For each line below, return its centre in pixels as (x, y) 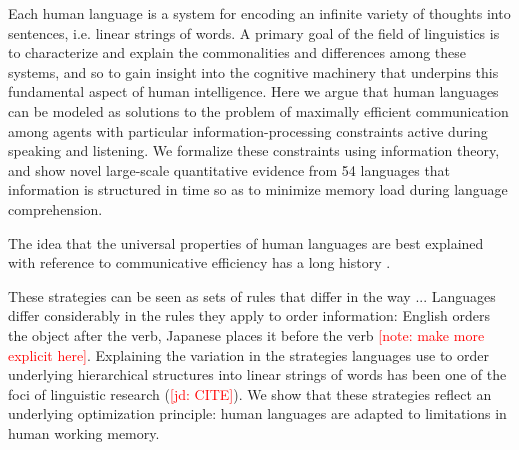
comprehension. (55, 208)
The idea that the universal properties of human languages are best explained (246, 242)
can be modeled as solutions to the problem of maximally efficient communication (258, 110)
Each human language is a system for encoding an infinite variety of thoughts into (259, 13)
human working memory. (84, 432)
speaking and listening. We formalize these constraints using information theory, (254, 150)
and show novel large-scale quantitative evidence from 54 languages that (229, 169)
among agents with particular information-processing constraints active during (248, 130)
